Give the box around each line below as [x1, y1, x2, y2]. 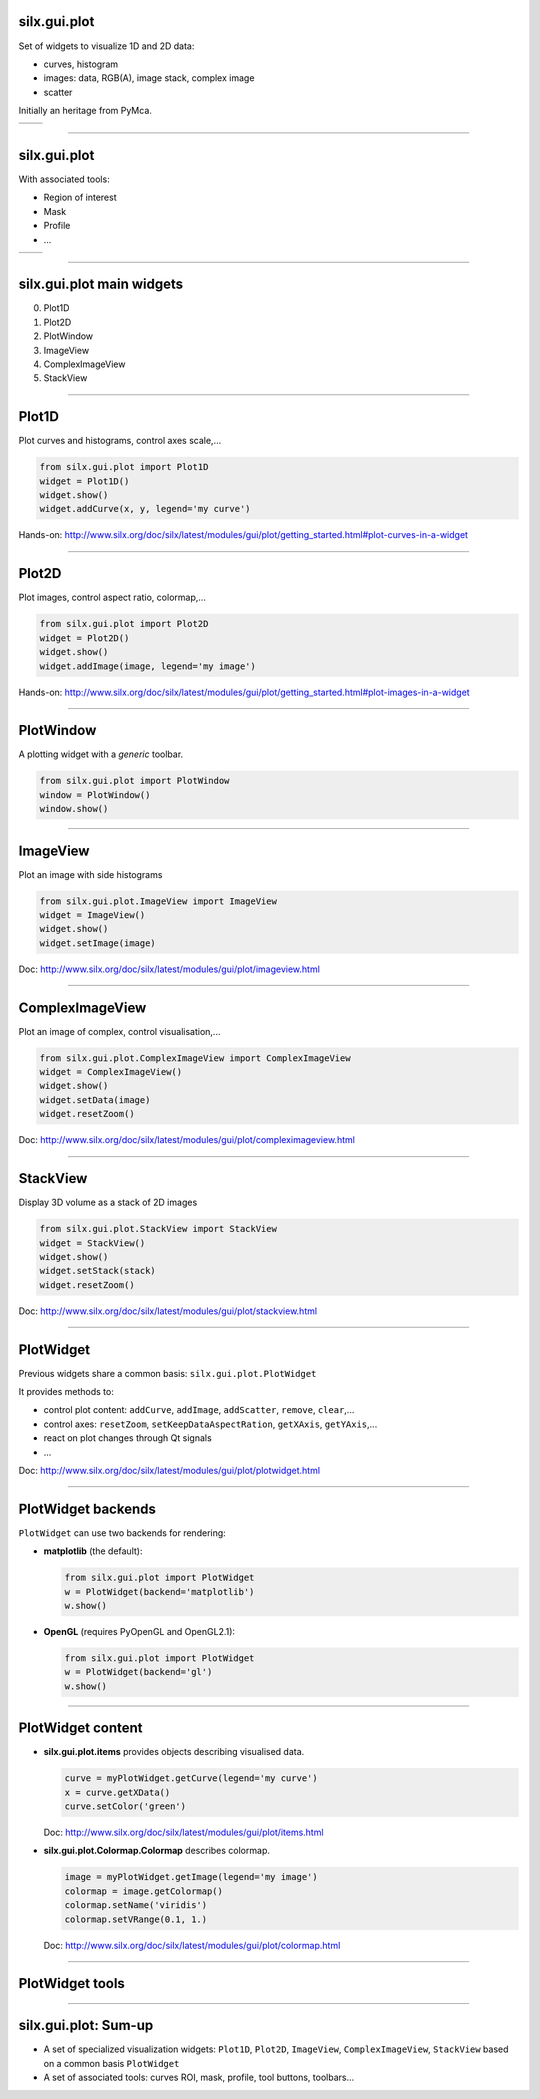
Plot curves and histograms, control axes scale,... [18, 435, 222, 447]
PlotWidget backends [18, 1500, 157, 1517]
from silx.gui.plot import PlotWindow [39, 775, 230, 787]
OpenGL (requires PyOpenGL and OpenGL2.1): [43, 1625, 235, 1637]
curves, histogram [43, 58, 119, 70]
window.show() [39, 803, 109, 815]
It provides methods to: [18, 1385, 114, 1397]
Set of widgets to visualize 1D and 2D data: [18, 40, 195, 52]
